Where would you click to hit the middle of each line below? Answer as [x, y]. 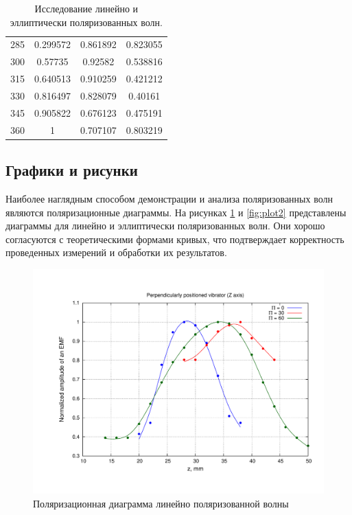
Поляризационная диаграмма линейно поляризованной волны [161, 504]
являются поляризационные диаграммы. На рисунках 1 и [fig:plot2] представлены [176, 212]
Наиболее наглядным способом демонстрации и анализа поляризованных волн [169, 198]
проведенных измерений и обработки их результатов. [116, 252]
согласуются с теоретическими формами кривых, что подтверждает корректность [175, 239]
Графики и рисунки [72, 170]
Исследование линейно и [86, 8]
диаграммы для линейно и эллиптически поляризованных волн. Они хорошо [165, 226]
